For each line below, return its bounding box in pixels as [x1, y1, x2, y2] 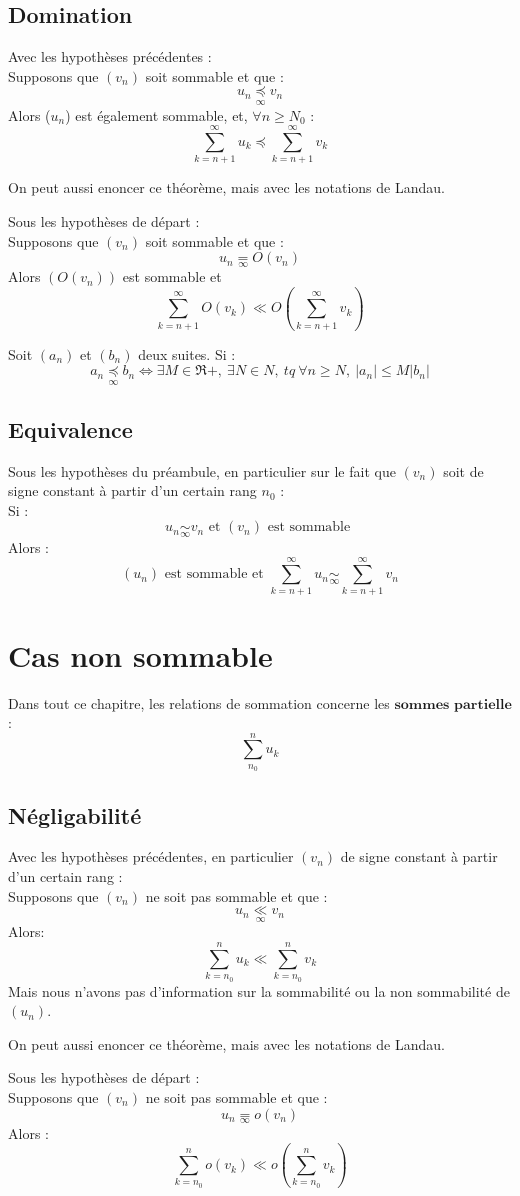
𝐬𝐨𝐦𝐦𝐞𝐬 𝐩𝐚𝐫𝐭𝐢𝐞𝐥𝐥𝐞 [394, 697, 512, 712]
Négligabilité [8, 799, 142, 830]
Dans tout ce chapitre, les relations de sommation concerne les [8, 692, 390, 713]
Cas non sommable [8, 634, 273, 675]
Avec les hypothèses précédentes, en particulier [8, 846, 294, 867]
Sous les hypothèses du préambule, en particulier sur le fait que [8, 460, 396, 481]
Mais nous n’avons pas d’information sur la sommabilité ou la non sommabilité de [8, 980, 510, 1001]
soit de [443, 460, 484, 481]
